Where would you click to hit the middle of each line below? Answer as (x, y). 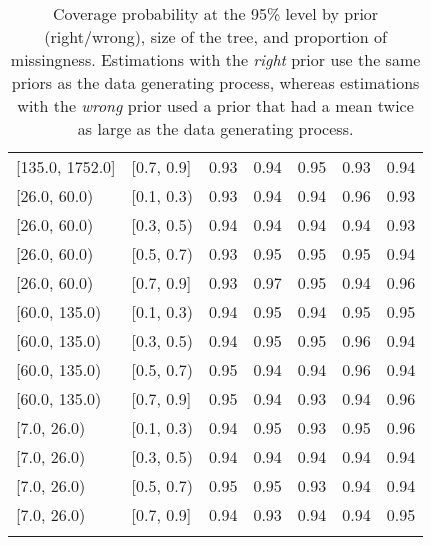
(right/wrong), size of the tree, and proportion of (215, 36)
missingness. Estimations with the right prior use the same (215, 59)
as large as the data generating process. (215, 128)
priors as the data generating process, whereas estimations (215, 82)
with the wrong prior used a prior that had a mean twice (215, 105)
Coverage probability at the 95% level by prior (216, 13)
